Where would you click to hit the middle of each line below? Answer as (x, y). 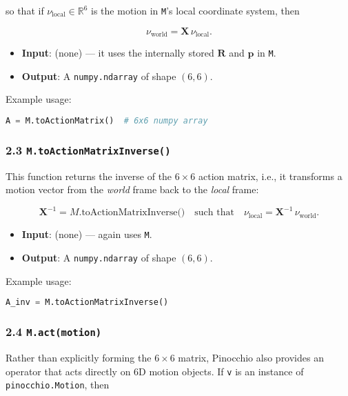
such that (214, 213)
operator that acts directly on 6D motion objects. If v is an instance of (155, 371)
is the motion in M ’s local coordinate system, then (195, 10)
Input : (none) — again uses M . (87, 234)
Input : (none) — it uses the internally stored (118, 53)
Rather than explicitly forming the (79, 357)
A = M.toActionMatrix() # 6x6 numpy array (107, 121)
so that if (25, 10)
